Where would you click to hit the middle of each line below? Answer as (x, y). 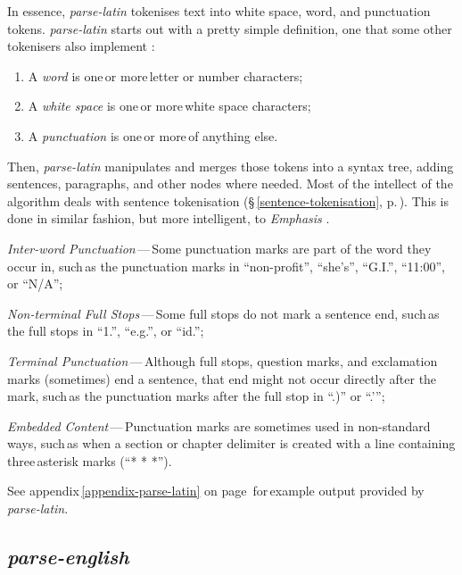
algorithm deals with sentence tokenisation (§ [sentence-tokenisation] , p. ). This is (228, 200)
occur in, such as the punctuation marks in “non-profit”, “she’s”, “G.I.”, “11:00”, (227, 266)
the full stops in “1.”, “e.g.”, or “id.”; (106, 331)
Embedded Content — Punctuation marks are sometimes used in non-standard (219, 425)
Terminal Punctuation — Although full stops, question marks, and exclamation (223, 360)
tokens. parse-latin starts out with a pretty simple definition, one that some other (230, 28)
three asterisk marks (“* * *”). (90, 460)
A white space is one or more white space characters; (169, 106)
